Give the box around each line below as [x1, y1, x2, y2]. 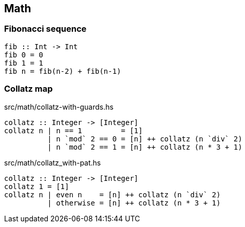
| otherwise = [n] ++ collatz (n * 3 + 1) [47, 198, 221, 207]
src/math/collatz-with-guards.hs [4, 102, 114, 111]
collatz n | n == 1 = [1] [4, 126, 143, 135]
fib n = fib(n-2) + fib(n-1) [4, 67, 121, 75]
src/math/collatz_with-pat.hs [4, 158, 101, 167]
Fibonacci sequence [4, 24, 87, 34]
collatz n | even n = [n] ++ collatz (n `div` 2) [4, 190, 221, 199]
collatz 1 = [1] [4, 182, 69, 191]
